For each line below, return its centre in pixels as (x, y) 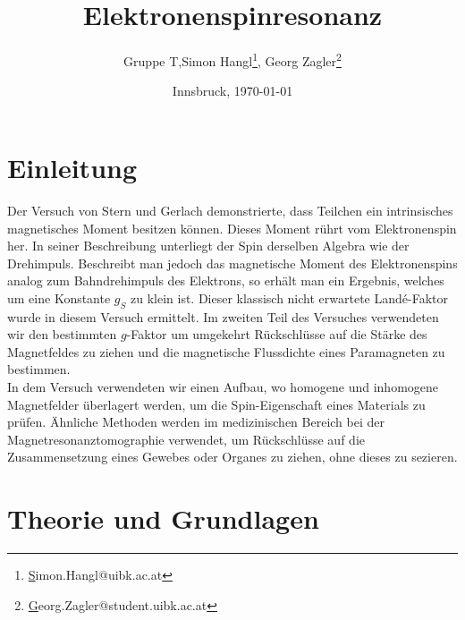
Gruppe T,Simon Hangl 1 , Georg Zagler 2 (232, 59)
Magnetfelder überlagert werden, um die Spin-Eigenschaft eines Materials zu (216, 404)
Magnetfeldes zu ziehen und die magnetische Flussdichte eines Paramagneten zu (226, 351)
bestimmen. (39, 369)
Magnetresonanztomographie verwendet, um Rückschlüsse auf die (186, 439)
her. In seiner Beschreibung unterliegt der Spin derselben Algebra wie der (208, 246)
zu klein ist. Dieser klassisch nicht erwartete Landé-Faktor (289, 297)
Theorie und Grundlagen (163, 518)
